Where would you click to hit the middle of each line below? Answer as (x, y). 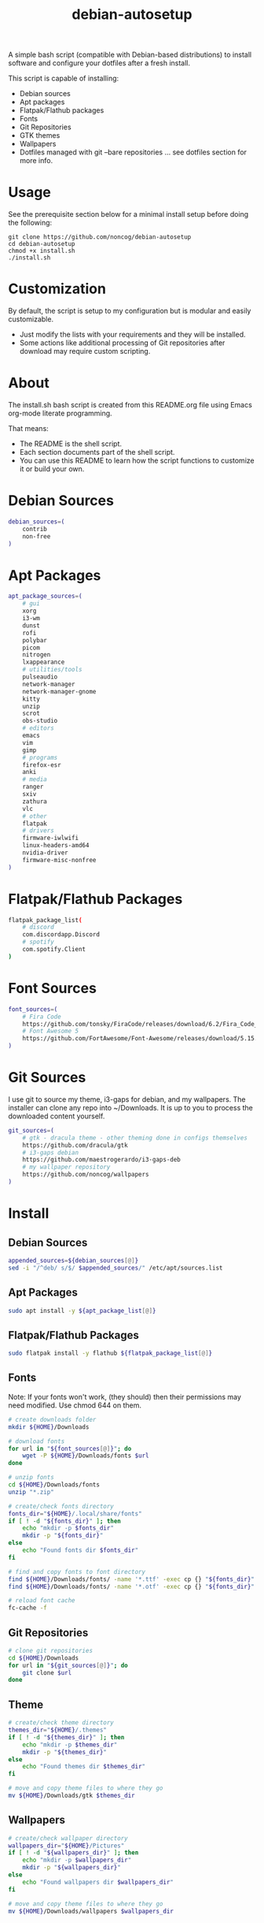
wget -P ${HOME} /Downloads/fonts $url (86, 1456)
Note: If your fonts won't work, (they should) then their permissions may (125, 1397)
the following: (30, 223)
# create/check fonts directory (61, 1506)
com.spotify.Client (54, 950)
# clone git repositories (50, 1650)
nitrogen (37, 655)
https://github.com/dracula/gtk (75, 1145)
